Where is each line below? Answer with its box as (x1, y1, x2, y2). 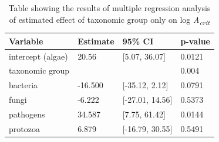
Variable (9, 34, 43, 47)
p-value (180, 34, 210, 47)
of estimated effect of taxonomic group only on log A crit (9, 13, 210, 27)
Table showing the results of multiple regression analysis (8, 2, 211, 13)
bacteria (9, 79, 38, 91)
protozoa (9, 122, 40, 134)
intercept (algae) (9, 50, 68, 62)
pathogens (9, 108, 45, 120)
